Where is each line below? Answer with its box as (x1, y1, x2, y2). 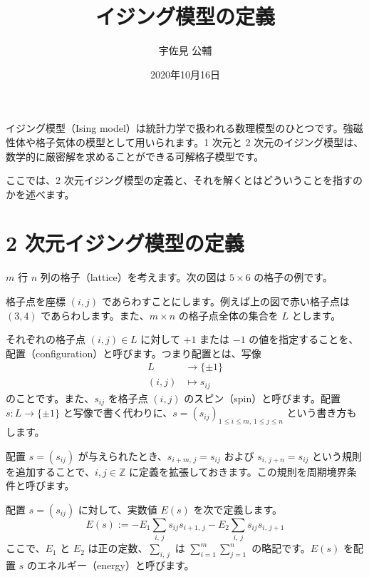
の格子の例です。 (254, 270, 333, 285)
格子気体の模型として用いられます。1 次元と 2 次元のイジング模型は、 (35, 134, 364, 149)
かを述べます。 (6, 186, 75, 201)
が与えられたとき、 (78, 448, 167, 463)
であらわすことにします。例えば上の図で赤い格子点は (101, 294, 350, 308)
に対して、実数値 (78, 501, 157, 516)
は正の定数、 (88, 541, 148, 556)
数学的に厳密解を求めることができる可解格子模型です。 (6, 148, 264, 163)
